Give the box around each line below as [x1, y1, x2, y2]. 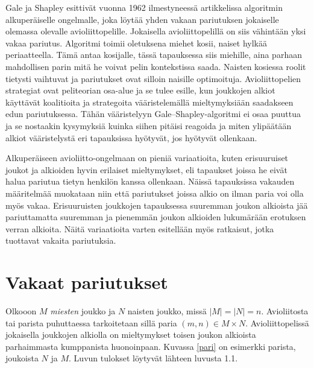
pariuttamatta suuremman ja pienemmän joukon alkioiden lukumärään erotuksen [5, 211, 306, 223]
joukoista [5, 352, 39, 364]
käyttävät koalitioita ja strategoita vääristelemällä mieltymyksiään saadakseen [5, 95, 294, 108]
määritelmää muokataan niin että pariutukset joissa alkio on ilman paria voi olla [5, 186, 304, 199]
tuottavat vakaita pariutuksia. [5, 234, 116, 247]
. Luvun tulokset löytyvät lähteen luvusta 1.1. [69, 352, 238, 364]
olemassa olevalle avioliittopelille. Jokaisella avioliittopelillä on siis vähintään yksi [5, 25, 306, 37]
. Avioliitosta [261, 305, 309, 317]
